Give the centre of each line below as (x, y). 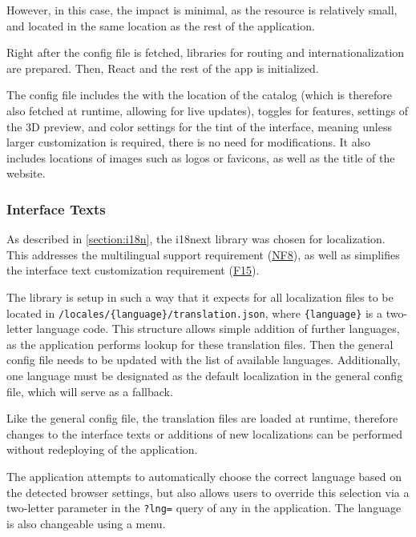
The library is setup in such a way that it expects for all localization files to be (200, 297)
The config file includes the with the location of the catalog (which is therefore (199, 95)
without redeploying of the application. (102, 449)
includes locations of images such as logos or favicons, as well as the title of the (201, 157)
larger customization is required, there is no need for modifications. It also (189, 142)
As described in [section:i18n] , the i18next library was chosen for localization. (196, 239)
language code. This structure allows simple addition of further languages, (218, 329)
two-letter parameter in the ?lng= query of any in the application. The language (204, 508)
